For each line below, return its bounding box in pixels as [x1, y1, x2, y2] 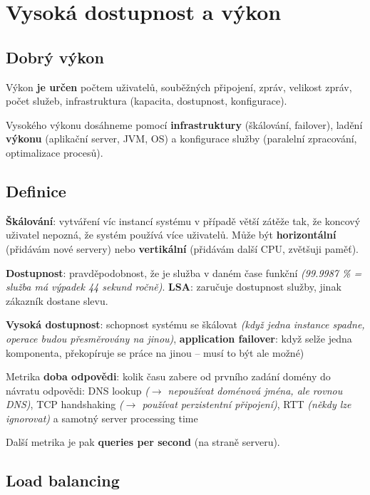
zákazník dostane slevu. [6, 293, 108, 308]
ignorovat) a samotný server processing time [6, 410, 198, 425]
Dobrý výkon [6, 46, 104, 68]
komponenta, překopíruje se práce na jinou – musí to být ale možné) [6, 345, 304, 360]
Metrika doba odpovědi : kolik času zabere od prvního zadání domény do [6, 369, 331, 384]
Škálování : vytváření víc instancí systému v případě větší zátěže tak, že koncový [6, 213, 361, 228]
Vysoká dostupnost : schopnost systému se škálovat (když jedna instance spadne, [6, 317, 365, 332]
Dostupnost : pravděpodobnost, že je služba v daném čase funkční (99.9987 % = [6, 265, 362, 280]
